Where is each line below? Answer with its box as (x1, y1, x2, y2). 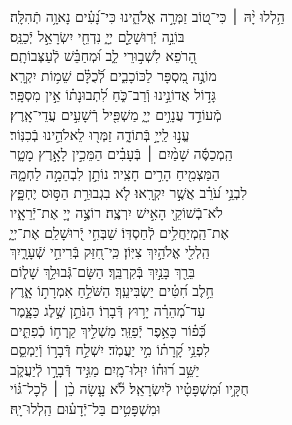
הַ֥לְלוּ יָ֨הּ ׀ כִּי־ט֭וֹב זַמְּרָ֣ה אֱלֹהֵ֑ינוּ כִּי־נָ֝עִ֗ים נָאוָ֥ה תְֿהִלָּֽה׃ (10, 6, 285, 26)
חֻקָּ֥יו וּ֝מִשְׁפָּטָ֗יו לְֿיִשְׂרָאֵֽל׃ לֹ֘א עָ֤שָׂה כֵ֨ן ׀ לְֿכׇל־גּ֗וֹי (10, 378, 249, 399)
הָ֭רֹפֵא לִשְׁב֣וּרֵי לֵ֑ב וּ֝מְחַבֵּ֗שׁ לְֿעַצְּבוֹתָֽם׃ (10, 45, 197, 66)
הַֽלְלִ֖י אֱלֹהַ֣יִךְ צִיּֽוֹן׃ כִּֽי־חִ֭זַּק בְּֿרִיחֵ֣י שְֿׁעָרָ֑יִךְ (10, 241, 210, 262)
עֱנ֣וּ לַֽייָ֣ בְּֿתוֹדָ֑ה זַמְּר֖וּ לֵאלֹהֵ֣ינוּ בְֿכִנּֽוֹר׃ (10, 123, 190, 144)
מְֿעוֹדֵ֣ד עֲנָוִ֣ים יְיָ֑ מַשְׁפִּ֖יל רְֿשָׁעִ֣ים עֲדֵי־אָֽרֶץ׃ (10, 103, 222, 124)
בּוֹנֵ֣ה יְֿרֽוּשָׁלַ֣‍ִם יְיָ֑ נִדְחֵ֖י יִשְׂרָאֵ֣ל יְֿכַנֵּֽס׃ (10, 25, 185, 46)
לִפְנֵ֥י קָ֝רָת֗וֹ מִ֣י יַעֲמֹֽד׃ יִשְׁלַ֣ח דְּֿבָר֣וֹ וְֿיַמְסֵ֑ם (10, 339, 210, 360)
